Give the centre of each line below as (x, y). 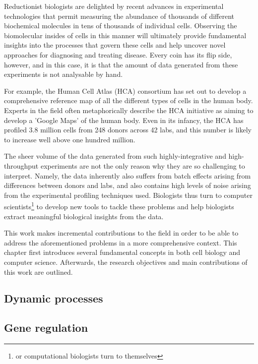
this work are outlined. (38, 272)
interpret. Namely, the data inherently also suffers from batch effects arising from (128, 175)
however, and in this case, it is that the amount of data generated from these (121, 64)
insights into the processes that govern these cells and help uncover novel (115, 45)
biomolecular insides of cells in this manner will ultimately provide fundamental (125, 35)
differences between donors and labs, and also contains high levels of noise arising (128, 185)
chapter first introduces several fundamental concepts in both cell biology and (122, 252)
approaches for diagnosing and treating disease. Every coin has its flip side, (118, 54)
